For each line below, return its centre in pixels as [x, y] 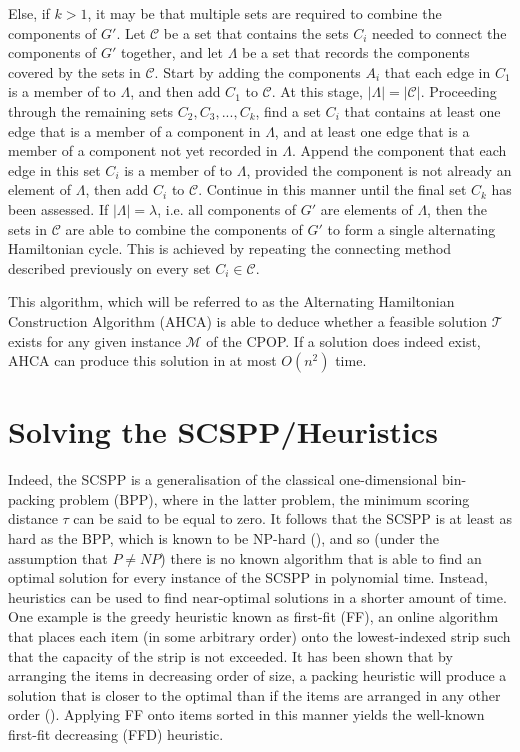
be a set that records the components [356, 52]
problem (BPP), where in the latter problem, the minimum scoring [264, 498]
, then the [457, 208]
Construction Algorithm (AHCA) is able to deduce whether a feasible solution [248, 320]
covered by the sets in [74, 71]
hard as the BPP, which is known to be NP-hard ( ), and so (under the [223, 538]
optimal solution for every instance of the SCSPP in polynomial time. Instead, [248, 577]
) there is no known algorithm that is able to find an [321, 557]
